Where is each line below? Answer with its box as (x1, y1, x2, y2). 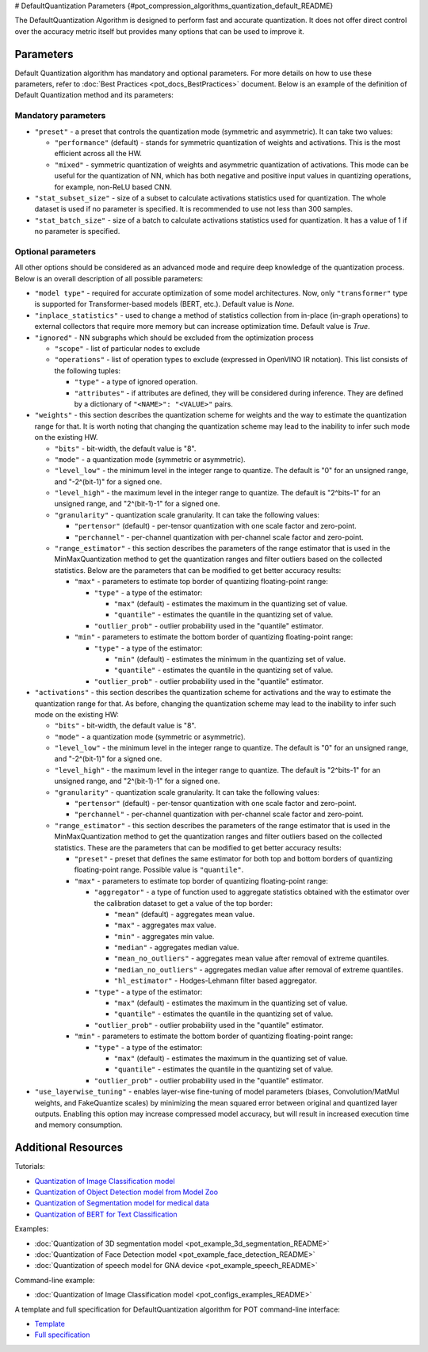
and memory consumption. (34, 1120, 123, 1129)
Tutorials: (14, 1162, 45, 1171)
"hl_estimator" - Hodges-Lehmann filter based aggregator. (113, 976, 317, 986)
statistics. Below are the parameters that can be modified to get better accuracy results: (54, 565, 342, 575)
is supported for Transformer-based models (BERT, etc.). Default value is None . (34, 300, 295, 309)
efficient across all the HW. (54, 149, 143, 158)
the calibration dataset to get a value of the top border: (94, 898, 273, 907)
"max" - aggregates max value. (113, 920, 217, 930)
